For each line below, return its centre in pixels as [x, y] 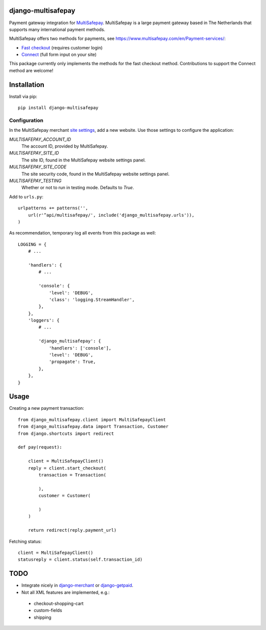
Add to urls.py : [26, 197]
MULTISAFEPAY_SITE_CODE [38, 167]
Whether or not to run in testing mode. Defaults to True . [78, 188]
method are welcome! [31, 70]
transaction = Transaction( [72, 475]
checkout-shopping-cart [59, 603]
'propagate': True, [72, 362]
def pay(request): [40, 447]
